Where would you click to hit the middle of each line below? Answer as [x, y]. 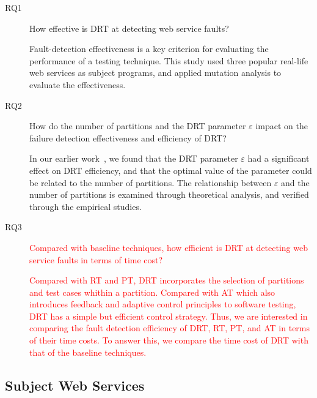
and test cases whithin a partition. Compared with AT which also [152, 292]
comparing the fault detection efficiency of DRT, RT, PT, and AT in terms [170, 328]
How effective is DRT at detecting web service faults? [129, 28]
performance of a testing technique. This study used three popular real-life [169, 60]
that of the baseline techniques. [88, 352]
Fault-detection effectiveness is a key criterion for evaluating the [149, 49]
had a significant [279, 158]
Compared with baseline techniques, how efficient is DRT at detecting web [169, 247]
